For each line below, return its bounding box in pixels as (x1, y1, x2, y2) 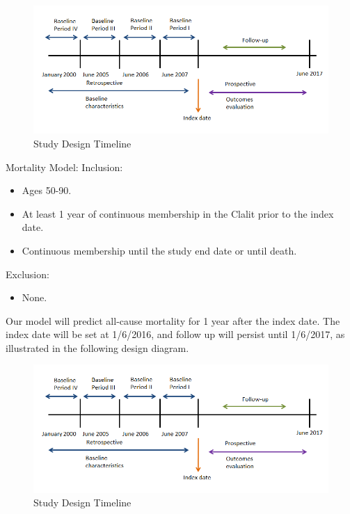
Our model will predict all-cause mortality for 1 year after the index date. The (6, 313, 340, 328)
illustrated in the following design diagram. (6, 340, 189, 355)
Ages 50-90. (22, 183, 72, 198)
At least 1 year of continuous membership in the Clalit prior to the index (22, 206, 334, 220)
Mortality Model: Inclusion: (6, 159, 123, 174)
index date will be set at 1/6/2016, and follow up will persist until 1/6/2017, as (6, 327, 345, 342)
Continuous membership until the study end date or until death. (22, 243, 297, 257)
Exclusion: (6, 266, 49, 281)
